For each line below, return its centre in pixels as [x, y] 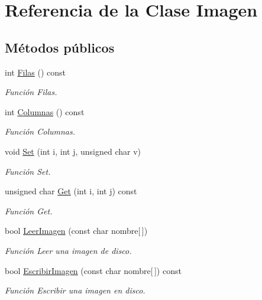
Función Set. [28, 171]
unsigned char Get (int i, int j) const [71, 191]
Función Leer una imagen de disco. [68, 250]
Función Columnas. [40, 131]
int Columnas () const [45, 111]
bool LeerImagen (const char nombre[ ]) [76, 231]
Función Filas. [31, 92]
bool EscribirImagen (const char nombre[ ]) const [93, 270]
